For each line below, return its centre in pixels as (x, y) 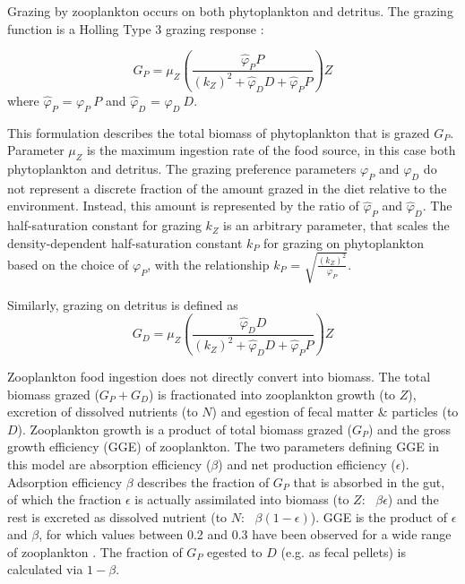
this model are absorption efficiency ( (109, 464)
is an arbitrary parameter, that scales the (336, 225)
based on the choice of (68, 264)
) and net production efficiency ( (307, 464)
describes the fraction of (203, 481)
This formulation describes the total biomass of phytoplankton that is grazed (219, 132)
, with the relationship (208, 264)
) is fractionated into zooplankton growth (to (272, 394)
